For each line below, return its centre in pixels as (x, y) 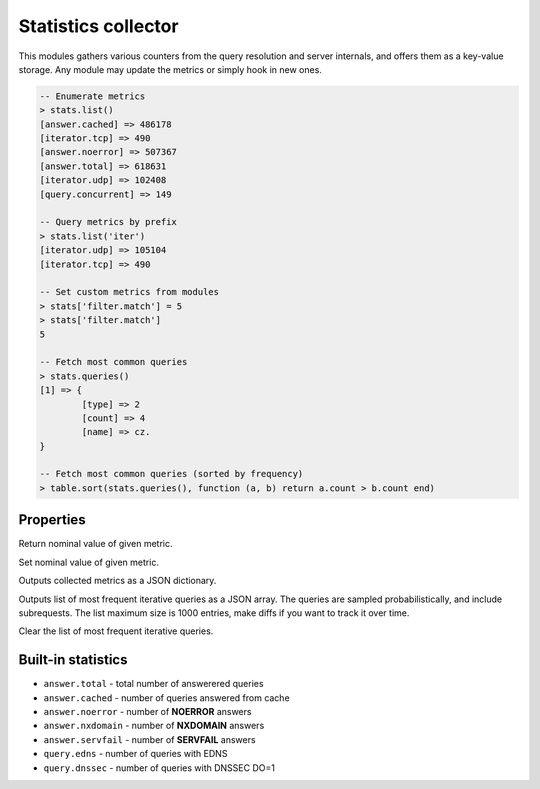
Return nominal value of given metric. (96, 544)
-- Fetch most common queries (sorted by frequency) (171, 474)
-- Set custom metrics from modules (129, 292)
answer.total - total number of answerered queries (153, 684)
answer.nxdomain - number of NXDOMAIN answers (154, 726)
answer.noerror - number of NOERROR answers (147, 711)
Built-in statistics (73, 660)
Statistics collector (98, 26)
